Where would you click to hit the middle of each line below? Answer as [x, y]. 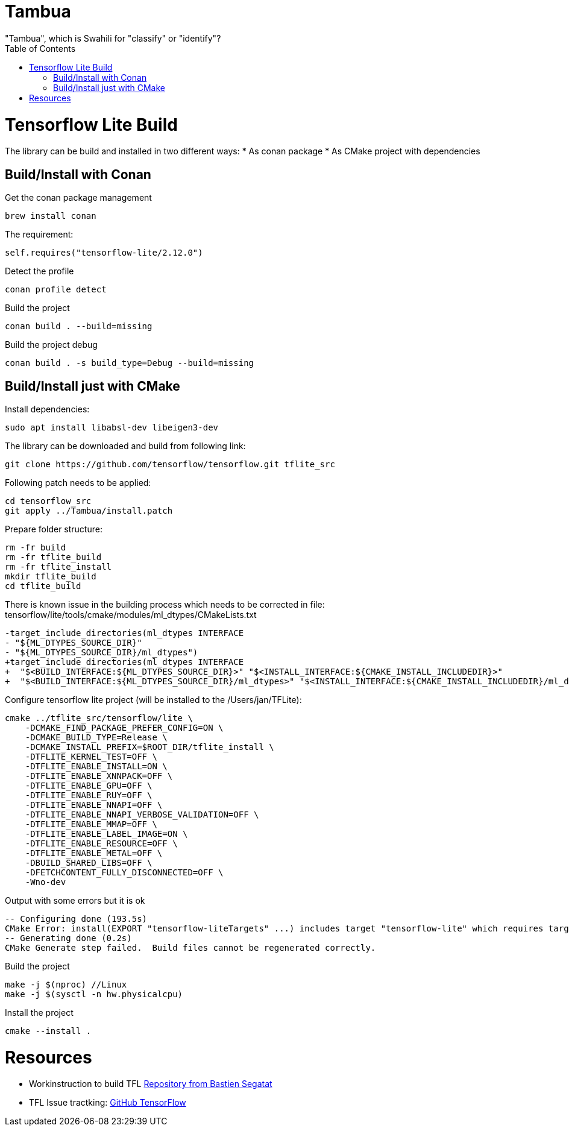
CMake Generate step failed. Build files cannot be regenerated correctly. [190, 947]
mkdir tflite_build [51, 576]
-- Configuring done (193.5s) [76, 918]
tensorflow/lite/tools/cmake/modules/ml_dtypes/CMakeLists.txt [131, 614]
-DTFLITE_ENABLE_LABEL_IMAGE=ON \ [106, 833]
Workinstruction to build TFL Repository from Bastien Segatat [151, 1084]
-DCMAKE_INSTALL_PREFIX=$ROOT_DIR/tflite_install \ [149, 747]
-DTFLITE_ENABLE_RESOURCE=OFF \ [101, 843]
